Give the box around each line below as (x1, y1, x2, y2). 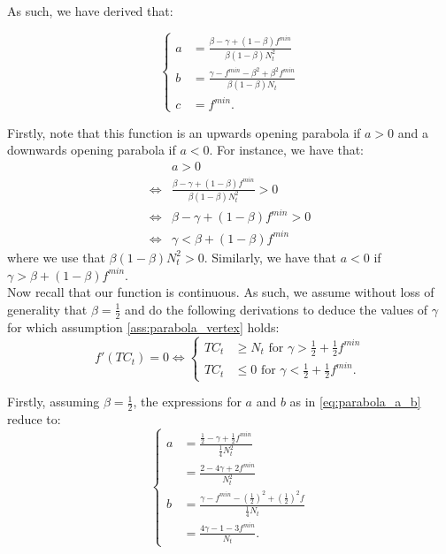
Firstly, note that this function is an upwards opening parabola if (7, 123, 361, 141)
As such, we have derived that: (7, 2, 173, 19)
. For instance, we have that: (209, 140, 365, 159)
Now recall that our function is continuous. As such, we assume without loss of (7, 283, 434, 301)
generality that (7, 300, 88, 318)
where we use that (7, 247, 105, 266)
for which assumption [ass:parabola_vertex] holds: (7, 317, 280, 336)
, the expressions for (133, 392, 242, 411)
